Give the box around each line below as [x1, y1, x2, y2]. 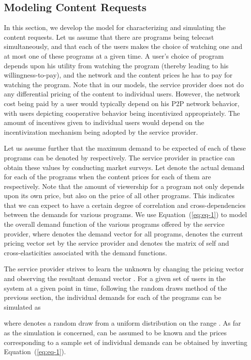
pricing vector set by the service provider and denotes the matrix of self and [4, 238, 229, 248]
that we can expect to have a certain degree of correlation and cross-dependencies [4, 200, 246, 210]
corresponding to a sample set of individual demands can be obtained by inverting [4, 337, 248, 347]
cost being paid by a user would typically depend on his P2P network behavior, [4, 98, 239, 108]
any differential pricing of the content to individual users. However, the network [4, 89, 240, 99]
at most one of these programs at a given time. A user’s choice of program [4, 50, 224, 61]
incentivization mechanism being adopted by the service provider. [4, 126, 198, 137]
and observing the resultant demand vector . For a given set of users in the [4, 273, 226, 283]
